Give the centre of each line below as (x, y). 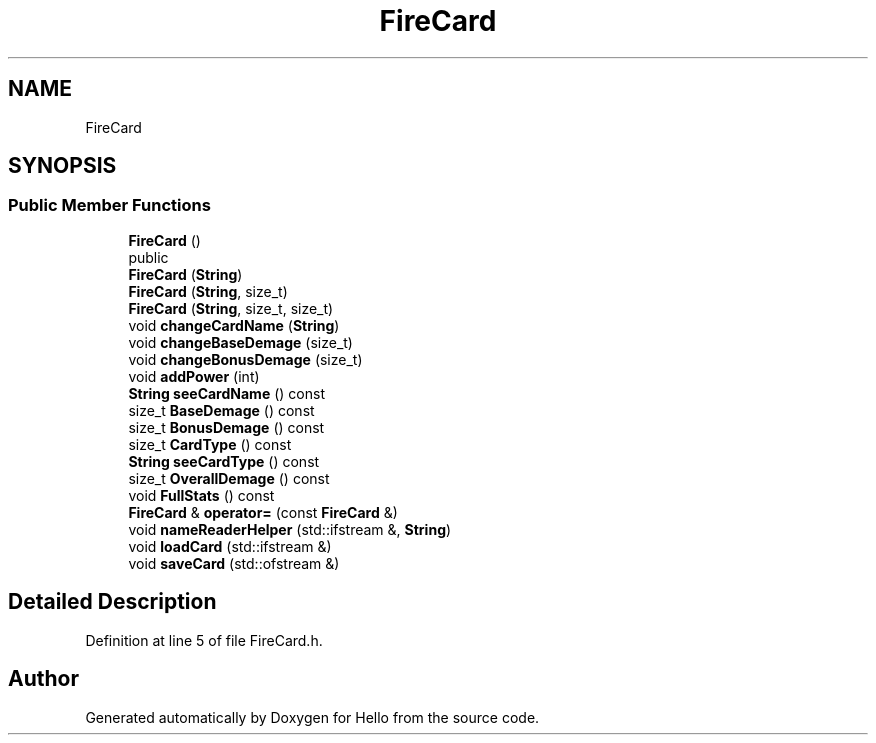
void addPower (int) (194, 376)
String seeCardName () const (226, 393)
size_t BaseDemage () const (221, 410)
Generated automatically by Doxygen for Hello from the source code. (312, 717)
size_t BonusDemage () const (226, 427)
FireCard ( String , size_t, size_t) (231, 308)
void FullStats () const (201, 495)
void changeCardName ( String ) (234, 325)
